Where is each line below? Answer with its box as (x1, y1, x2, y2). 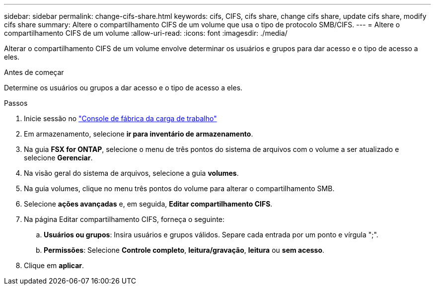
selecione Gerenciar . (24, 153, 93, 162)
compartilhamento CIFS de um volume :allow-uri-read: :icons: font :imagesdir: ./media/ (4, 29, 288, 37)
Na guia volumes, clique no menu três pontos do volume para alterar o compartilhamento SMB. (24, 184, 335, 193)
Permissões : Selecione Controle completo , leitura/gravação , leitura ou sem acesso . (44, 246, 325, 254)
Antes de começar (4, 68, 64, 76)
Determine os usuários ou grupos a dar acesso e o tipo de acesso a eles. (4, 83, 243, 92)
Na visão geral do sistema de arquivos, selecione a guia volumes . (24, 169, 239, 177)
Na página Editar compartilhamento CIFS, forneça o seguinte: (24, 215, 225, 223)
